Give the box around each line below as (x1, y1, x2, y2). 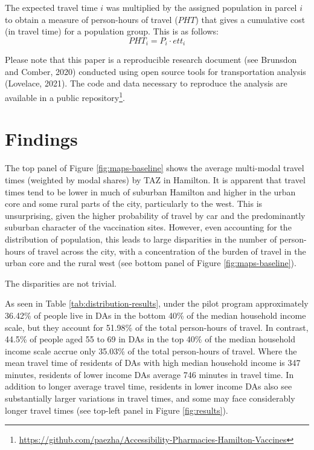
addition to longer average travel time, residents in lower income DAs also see (5, 380, 292, 393)
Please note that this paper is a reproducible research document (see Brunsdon (5, 53, 297, 66)
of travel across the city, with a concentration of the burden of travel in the (28, 244, 306, 257)
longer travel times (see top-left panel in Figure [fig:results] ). (5, 403, 228, 416)
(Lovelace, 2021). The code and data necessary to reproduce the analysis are (5, 77, 287, 90)
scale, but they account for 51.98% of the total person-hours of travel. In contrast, (5, 321, 309, 333)
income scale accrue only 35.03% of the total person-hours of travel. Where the (5, 344, 297, 357)
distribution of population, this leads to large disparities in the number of (5, 232, 277, 245)
